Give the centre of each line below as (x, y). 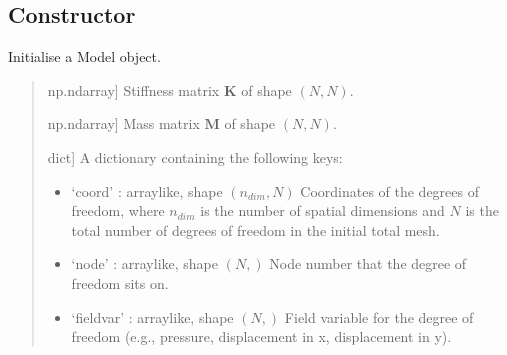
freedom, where (118, 210)
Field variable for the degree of (379, 316)
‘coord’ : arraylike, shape (147, 190)
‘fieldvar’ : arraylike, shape (152, 316)
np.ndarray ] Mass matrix (123, 123)
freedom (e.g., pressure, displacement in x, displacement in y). (261, 336)
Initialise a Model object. (84, 56)
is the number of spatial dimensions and (322, 210)
